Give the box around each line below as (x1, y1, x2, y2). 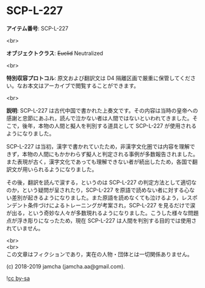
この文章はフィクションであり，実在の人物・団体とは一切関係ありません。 (6, 250, 193, 257)
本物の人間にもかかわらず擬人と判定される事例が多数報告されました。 (22, 150, 199, 158)
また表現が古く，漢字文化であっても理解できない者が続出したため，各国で (6, 158, 193, 165)
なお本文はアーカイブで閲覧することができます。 (16, 82, 139, 89)
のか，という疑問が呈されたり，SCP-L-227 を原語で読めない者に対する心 (6, 186, 190, 193)
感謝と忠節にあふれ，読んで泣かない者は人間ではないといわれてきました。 (6, 114, 193, 122)
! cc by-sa (6, 275, 31, 282)
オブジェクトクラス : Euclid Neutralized (6, 50, 104, 57)
